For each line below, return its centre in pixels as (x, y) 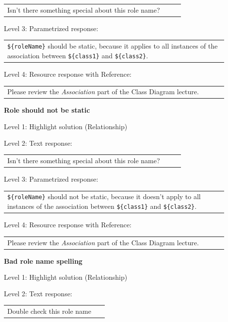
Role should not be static (47, 110)
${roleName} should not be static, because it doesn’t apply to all (104, 196)
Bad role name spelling (43, 261)
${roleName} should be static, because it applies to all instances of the (113, 46)
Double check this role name (49, 311)
